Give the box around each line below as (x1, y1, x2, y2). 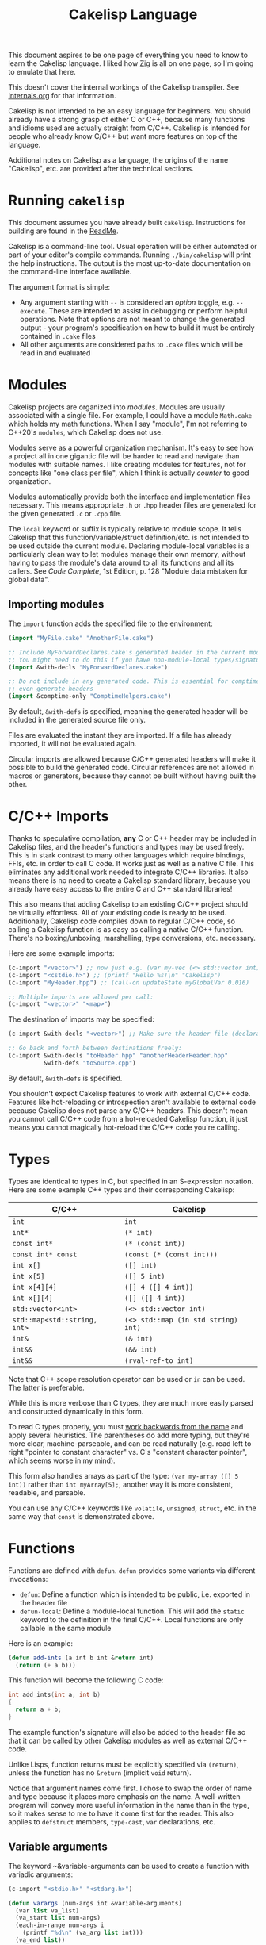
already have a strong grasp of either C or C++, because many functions (8, 115, 245, 125)
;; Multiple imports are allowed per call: (8, 993, 154, 1001)
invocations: (8, 1574, 48, 1583)
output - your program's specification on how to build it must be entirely (19, 323, 255, 332)
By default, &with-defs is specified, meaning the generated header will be (8, 707, 248, 715)
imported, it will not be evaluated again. (8, 739, 137, 748)
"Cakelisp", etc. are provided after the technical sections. (8, 164, 194, 174)
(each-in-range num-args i (15, 1921, 104, 1929)
